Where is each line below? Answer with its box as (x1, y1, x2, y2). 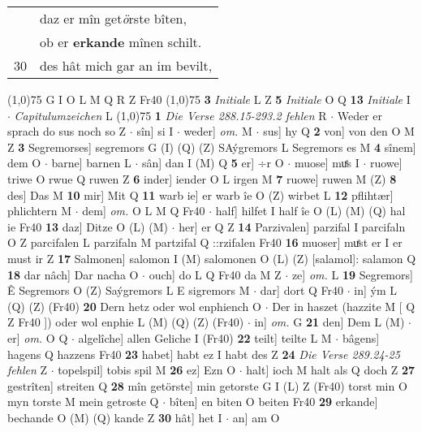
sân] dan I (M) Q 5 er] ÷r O (141, 154, 284, 171)
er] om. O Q (7, 329, 68, 346)
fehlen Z (7, 361, 48, 378)
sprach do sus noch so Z (7, 123, 127, 140)
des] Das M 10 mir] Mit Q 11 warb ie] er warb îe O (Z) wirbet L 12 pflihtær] (7, 186, 394, 203)
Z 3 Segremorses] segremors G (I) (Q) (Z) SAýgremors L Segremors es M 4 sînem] (7, 138, 416, 155)
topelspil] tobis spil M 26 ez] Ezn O (58, 361, 236, 378)
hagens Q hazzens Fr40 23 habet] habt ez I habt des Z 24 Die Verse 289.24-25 (7, 345, 400, 362)
